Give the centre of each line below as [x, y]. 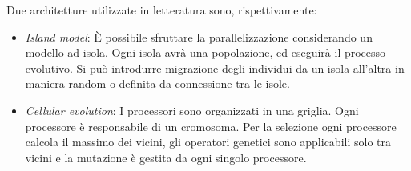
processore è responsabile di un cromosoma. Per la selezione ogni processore [211, 126]
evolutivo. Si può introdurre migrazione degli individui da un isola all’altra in [215, 68]
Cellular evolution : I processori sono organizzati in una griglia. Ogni [192, 110]
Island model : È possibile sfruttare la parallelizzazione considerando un [199, 36]
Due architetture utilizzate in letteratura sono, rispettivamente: [162, 10]
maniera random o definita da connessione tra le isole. [157, 84]
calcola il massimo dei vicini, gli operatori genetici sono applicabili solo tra [208, 142]
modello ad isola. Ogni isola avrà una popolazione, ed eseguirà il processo [205, 52]
